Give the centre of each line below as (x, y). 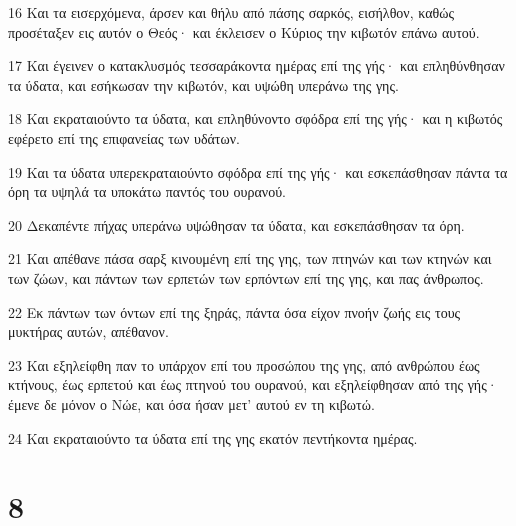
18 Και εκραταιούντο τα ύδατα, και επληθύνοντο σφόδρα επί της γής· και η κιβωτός (255, 118)
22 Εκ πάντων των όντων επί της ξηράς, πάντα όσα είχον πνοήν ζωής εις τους (234, 311)
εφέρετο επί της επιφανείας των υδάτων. (124, 137)
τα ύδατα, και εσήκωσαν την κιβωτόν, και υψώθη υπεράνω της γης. (203, 84)
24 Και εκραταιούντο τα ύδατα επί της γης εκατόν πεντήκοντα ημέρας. (213, 437)
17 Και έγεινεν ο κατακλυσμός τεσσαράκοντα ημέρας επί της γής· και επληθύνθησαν (256, 65)
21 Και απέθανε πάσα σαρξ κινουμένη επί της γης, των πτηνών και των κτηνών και (250, 258)
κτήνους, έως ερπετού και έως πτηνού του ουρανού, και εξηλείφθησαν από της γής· (253, 384)
